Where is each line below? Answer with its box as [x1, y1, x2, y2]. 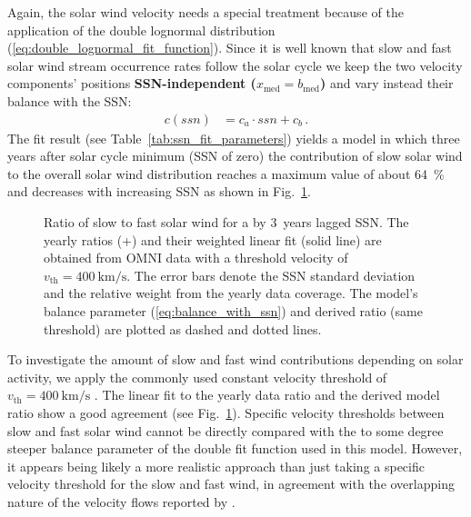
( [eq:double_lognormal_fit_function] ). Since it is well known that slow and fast [7, 38, 452, 57]
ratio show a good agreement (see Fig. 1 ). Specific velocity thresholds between [7, 403, 445, 422]
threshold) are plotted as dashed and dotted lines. [44, 319, 322, 338]
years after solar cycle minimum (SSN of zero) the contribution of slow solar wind [7, 146, 463, 165]
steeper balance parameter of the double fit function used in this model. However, [7, 439, 463, 458]
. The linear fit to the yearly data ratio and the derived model [94, 385, 440, 404]
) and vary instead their [320, 74, 454, 93]
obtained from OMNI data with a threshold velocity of [44, 248, 348, 267]
